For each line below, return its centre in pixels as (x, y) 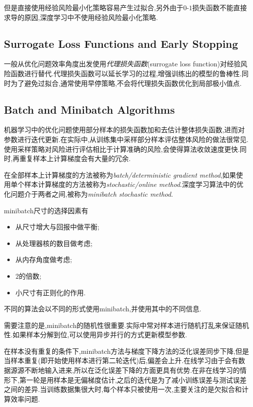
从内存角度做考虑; (44, 259)
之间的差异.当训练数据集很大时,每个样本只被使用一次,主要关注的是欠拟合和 (123, 389)
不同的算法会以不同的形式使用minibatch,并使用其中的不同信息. (103, 309)
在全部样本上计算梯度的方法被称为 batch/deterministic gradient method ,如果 (120, 174)
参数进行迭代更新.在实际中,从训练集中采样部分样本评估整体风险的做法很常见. (126, 139)
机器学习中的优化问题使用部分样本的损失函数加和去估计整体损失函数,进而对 (124, 130)
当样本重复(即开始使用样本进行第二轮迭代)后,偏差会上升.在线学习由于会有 (121, 360)
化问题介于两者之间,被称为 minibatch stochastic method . (88, 193)
